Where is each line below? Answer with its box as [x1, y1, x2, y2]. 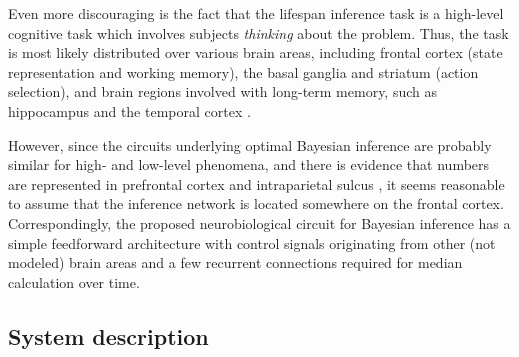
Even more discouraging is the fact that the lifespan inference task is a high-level [8, 3, 504, 23]
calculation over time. [8, 271, 140, 292]
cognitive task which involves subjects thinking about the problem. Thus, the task [8, 22, 509, 43]
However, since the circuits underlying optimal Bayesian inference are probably [8, 134, 492, 155]
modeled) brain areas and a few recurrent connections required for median [8, 252, 463, 273]
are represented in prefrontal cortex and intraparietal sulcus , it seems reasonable [8, 173, 505, 194]
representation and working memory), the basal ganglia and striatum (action [8, 61, 479, 82]
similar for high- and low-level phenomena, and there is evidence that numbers [8, 154, 490, 175]
